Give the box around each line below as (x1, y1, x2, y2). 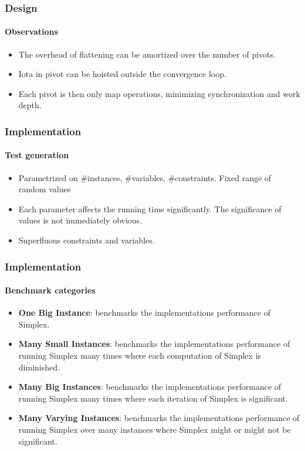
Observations (5, 25, 58, 38)
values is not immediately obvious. (18, 214, 143, 226)
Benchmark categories (5, 284, 96, 296)
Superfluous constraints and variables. (18, 234, 155, 246)
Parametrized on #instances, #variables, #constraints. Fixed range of (18, 171, 272, 183)
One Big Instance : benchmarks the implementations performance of (18, 306, 270, 319)
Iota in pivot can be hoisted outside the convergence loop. (18, 68, 226, 80)
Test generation (5, 149, 69, 161)
